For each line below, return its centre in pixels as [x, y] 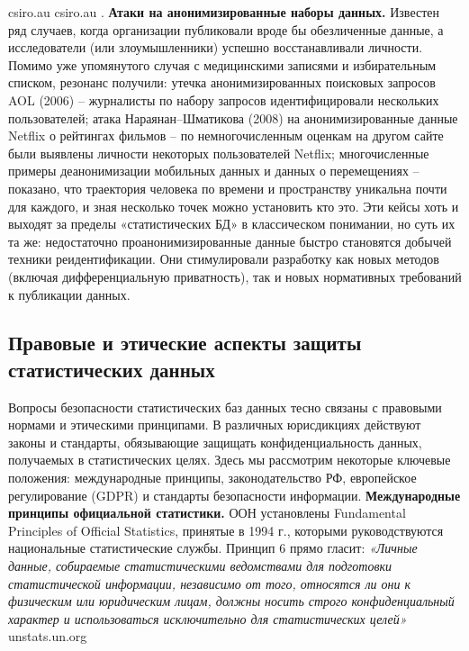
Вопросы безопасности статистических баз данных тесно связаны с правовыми [225, 407]
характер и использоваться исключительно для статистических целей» [207, 618]
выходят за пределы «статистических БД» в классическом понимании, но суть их [232, 224]
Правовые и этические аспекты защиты [185, 343]
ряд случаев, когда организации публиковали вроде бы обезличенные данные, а [226, 29]
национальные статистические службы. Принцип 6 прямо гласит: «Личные [213, 548]
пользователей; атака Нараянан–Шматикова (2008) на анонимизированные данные [233, 118]
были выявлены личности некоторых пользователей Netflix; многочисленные [219, 153]
